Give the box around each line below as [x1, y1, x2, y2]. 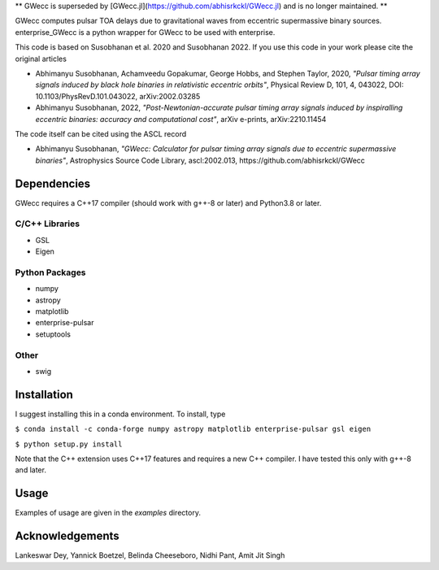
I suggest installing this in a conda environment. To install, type [15, 409, 226, 419]
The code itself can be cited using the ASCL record [15, 128, 187, 138]
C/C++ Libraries [15, 218, 80, 229]
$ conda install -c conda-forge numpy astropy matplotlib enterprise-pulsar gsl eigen [15, 424, 372, 434]
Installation [15, 387, 73, 402]
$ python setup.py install [15, 439, 123, 449]
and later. [15, 465, 46, 475]
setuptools [35, 329, 71, 339]
